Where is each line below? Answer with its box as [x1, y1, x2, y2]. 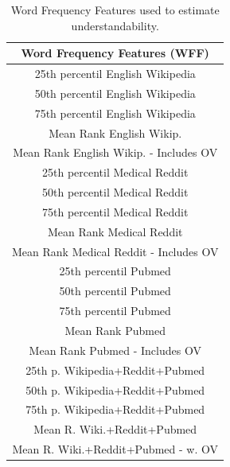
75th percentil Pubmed [59, 302, 171, 319]
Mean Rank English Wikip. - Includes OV [13, 144, 218, 161]
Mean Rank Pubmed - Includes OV [29, 341, 201, 358]
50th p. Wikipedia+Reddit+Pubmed [25, 381, 205, 398]
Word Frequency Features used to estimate [10, 2, 220, 18]
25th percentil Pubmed [59, 263, 171, 279]
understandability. [71, 17, 159, 33]
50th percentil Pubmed [59, 282, 171, 299]
